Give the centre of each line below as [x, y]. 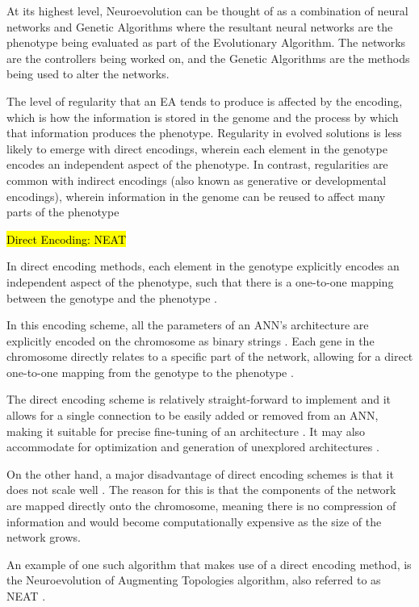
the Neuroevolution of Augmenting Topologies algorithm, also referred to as [194, 580]
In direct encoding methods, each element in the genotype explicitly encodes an [203, 266]
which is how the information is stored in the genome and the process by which [203, 117]
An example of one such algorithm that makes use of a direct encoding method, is [209, 564]
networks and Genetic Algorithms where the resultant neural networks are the [200, 26]
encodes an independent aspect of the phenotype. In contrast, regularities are [197, 164]
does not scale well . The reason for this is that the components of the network [201, 490]
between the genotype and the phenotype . [112, 297]
